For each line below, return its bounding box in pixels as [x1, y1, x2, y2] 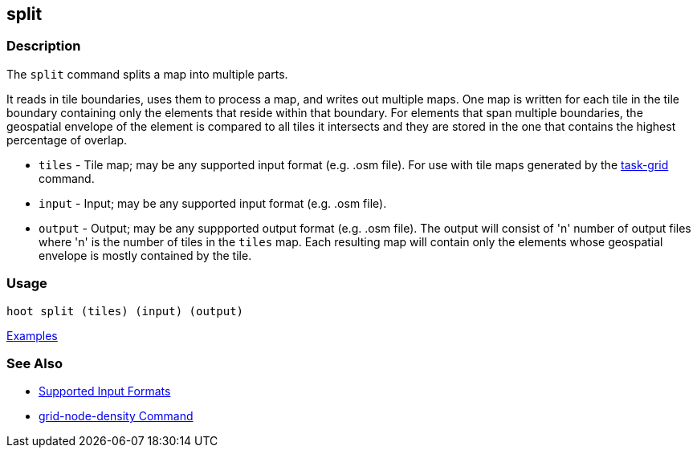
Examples [6, 328, 58, 343]
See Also [6, 355, 63, 371]
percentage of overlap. [6, 132, 128, 147]
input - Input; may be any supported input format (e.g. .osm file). [39, 196, 387, 210]
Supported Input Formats [39, 384, 171, 399]
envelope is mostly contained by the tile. [39, 248, 252, 262]
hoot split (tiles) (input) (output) [6, 304, 244, 318]
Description [6, 38, 81, 55]
